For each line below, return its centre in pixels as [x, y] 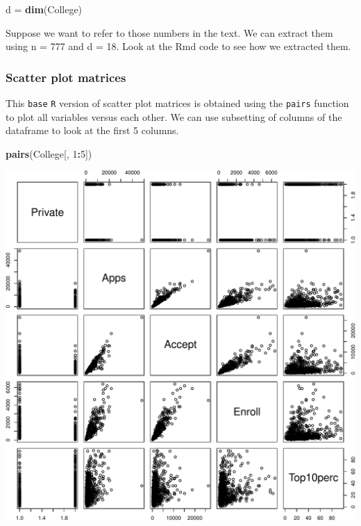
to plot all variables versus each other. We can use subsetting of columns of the [174, 116]
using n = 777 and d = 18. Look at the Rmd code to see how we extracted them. [178, 46]
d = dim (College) [44, 9]
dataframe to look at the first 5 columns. [92, 130]
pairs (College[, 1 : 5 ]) [49, 153]
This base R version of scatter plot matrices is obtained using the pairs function [177, 103]
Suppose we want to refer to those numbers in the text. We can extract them [169, 32]
